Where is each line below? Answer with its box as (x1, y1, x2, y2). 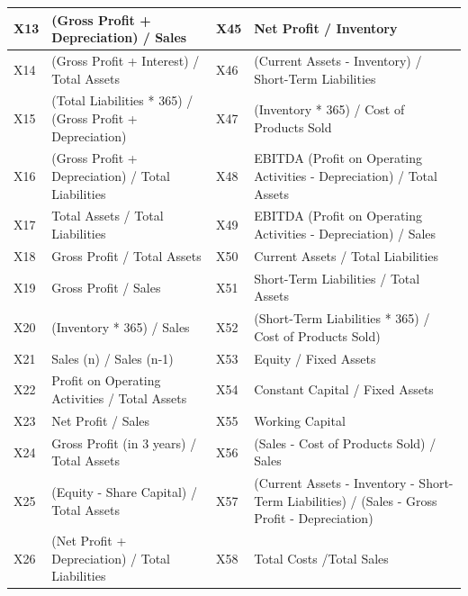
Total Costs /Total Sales (254, 548, 389, 567)
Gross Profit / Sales (51, 277, 161, 296)
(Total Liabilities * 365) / (51, 91, 193, 110)
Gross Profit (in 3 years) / (51, 433, 197, 452)
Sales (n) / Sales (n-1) (51, 348, 174, 367)
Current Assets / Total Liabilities (254, 246, 439, 265)
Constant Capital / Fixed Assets (254, 380, 434, 399)
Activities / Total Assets (51, 389, 187, 408)
